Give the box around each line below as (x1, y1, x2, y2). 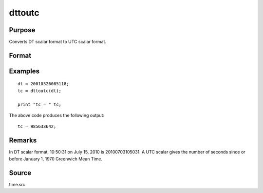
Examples (9, 67, 40, 75)
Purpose (9, 26, 36, 34)
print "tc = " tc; (18, 101, 62, 107)
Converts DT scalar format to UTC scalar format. (9, 39, 107, 45)
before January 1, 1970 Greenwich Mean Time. (9, 156, 102, 162)
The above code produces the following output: (9, 113, 105, 118)
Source (9, 169, 32, 177)
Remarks (9, 136, 37, 145)
